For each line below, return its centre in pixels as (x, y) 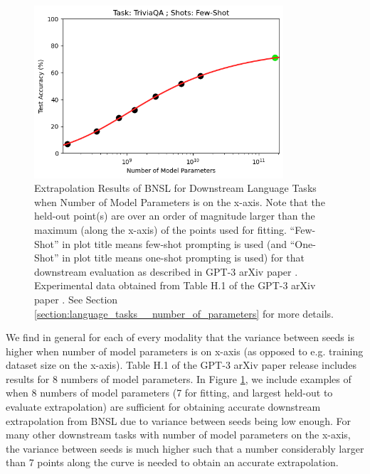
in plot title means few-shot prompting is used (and (175, 243)
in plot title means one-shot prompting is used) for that (183, 258)
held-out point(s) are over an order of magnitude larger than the (175, 216)
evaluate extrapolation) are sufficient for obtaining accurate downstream (163, 407)
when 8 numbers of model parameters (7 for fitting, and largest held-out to (169, 393)
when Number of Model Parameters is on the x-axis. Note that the (180, 201)
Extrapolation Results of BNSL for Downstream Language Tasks (175, 188)
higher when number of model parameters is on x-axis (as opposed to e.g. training (185, 351)
